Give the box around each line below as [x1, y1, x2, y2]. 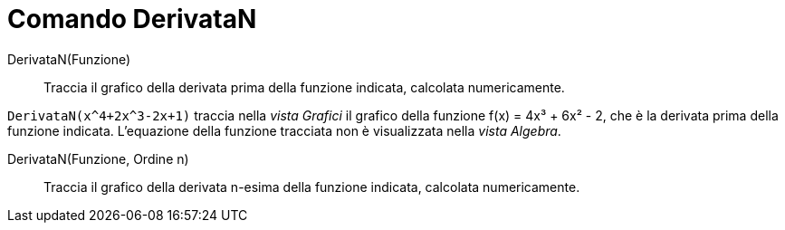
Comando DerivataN [7, 4, 257, 34]
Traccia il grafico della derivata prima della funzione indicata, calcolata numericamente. [43, 79, 565, 95]
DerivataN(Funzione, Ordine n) [7, 150, 189, 167]
